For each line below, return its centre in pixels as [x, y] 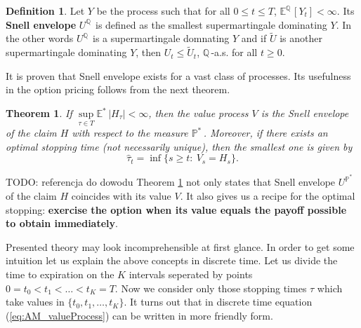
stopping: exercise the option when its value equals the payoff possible [176, 209]
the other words [40, 38]
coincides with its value [121, 196]
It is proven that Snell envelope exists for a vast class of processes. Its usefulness [178, 75]
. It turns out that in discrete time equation [218, 302]
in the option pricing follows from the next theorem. [118, 89]
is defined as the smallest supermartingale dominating [211, 24]
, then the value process [198, 113]
